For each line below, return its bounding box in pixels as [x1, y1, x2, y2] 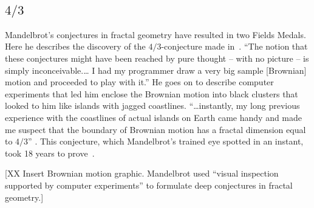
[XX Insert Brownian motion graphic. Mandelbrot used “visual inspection [5, 167, 279, 180]
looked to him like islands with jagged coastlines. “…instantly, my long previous [5, 99, 300, 112]
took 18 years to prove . [5, 146, 95, 159]
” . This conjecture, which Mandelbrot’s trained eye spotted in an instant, [28, 135, 304, 148]
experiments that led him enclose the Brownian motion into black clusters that [5, 87, 298, 100]
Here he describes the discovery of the [5, 40, 146, 53]
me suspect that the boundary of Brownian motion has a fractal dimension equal [5, 123, 306, 135]
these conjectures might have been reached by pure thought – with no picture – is [5, 52, 309, 64]
